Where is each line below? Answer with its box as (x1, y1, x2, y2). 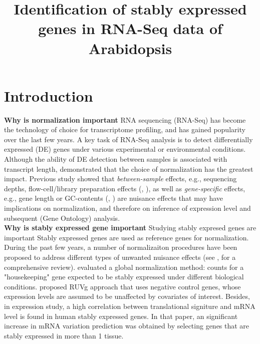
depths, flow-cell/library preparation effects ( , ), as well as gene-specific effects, (4, 183, 245, 193)
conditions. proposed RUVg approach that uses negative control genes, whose (4, 281, 241, 291)
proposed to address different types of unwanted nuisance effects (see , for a (4, 252, 236, 262)
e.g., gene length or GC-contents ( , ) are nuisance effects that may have (4, 193, 223, 203)
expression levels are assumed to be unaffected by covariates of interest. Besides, (4, 291, 250, 301)
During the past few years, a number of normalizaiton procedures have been (4, 242, 237, 252)
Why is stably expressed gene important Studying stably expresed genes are (4, 222, 256, 233)
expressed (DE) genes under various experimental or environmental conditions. (4, 144, 246, 154)
